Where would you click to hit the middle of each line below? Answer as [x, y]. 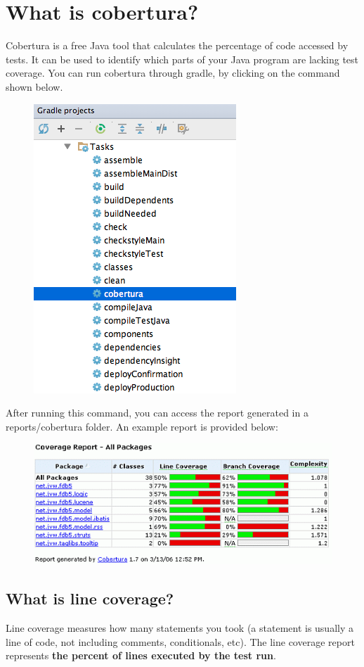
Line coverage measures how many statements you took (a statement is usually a [180, 628]
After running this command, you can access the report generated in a [157, 413]
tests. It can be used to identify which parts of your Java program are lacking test [182, 59]
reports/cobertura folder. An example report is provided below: [142, 426]
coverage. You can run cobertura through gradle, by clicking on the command [173, 73]
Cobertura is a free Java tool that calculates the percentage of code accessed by [177, 45]
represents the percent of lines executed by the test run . [141, 655]
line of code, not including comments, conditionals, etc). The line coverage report [180, 641]
